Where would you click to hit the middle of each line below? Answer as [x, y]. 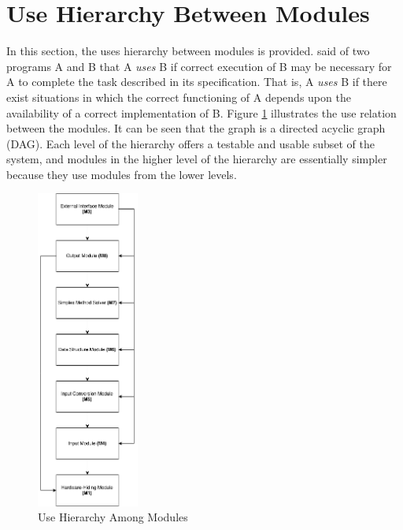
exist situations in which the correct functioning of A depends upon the [179, 97]
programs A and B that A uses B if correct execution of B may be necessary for [199, 66]
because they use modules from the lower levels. [122, 174]
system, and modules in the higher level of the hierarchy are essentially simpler [197, 159]
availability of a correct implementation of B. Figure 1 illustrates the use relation [201, 112]
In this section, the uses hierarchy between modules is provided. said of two [188, 51]
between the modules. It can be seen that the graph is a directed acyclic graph [196, 128]
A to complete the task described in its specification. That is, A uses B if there [197, 82]
